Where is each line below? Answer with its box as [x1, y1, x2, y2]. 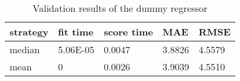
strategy [10, 25, 49, 38]
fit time [58, 25, 93, 38]
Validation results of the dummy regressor [32, 1, 208, 15]
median [10, 43, 40, 56]
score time [104, 25, 153, 38]
